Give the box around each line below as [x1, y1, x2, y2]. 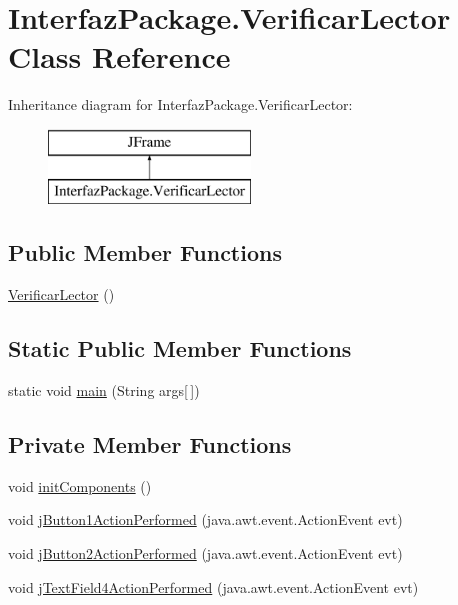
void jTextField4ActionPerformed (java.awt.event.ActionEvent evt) [8, 576, 419, 597]
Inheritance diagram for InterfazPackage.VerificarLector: [8, 94, 353, 115]
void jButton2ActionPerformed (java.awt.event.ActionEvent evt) [8, 543, 403, 564]
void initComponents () [8, 475, 152, 496]
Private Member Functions [8, 429, 292, 460]
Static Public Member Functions [8, 333, 352, 364]
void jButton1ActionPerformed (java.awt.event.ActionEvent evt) [8, 509, 403, 530]
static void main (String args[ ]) [8, 380, 200, 401]
